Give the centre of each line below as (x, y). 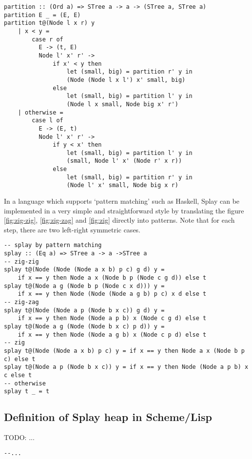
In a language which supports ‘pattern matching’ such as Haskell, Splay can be (122, 201)
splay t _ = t (27, 392)
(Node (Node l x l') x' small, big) (126, 80)
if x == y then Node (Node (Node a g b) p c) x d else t (112, 294)
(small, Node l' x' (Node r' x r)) (124, 161)
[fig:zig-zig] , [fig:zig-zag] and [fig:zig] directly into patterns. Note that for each (119, 220)
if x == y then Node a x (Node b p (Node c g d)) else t (112, 278)
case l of (48, 121)
